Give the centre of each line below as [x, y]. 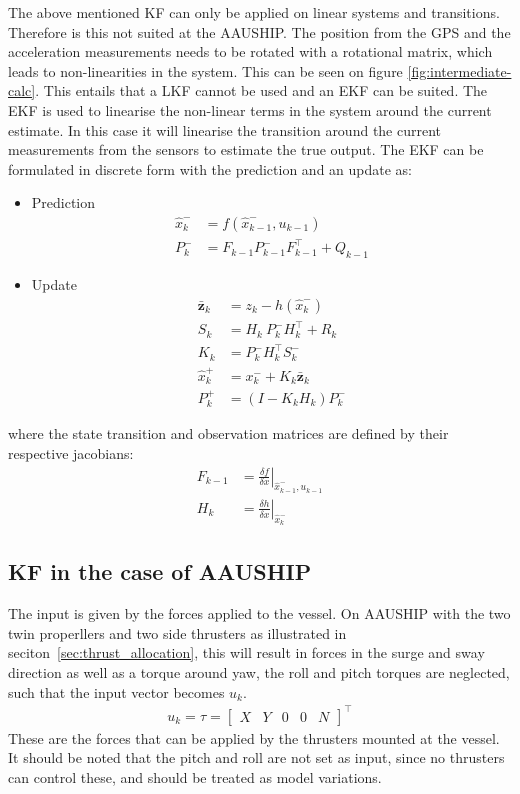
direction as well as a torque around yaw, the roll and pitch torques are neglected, [259, 672]
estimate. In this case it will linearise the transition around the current [225, 129]
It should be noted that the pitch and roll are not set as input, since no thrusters [256, 757]
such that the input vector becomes [116, 691]
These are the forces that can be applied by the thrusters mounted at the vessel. [254, 737]
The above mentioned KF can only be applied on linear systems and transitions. [254, 12]
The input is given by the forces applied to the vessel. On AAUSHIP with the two [259, 613]
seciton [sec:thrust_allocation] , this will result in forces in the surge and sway [246, 652]
